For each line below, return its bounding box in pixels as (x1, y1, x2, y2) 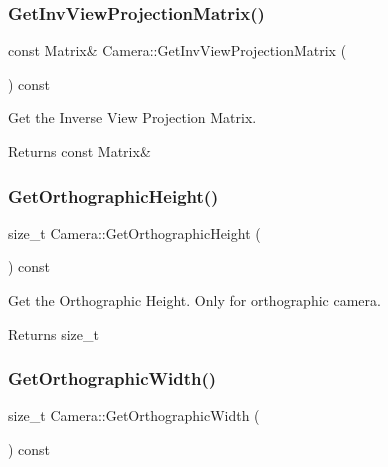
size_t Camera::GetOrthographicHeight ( (8, 222, 261, 243)
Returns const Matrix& (8, 141, 151, 161)
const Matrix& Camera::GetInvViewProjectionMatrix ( (8, 40, 347, 61)
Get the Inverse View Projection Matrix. (8, 107, 257, 128)
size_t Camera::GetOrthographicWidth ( (8, 405, 260, 426)
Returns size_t (8, 323, 99, 344)
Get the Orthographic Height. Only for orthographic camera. (8, 290, 381, 310)
